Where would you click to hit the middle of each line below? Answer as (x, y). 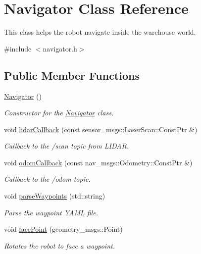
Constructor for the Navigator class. (59, 113)
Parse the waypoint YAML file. (51, 212)
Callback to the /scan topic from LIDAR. (67, 146)
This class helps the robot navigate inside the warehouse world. (100, 32)
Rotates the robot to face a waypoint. (59, 245)
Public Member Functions (72, 75)
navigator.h (60, 48)
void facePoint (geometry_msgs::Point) (63, 229)
